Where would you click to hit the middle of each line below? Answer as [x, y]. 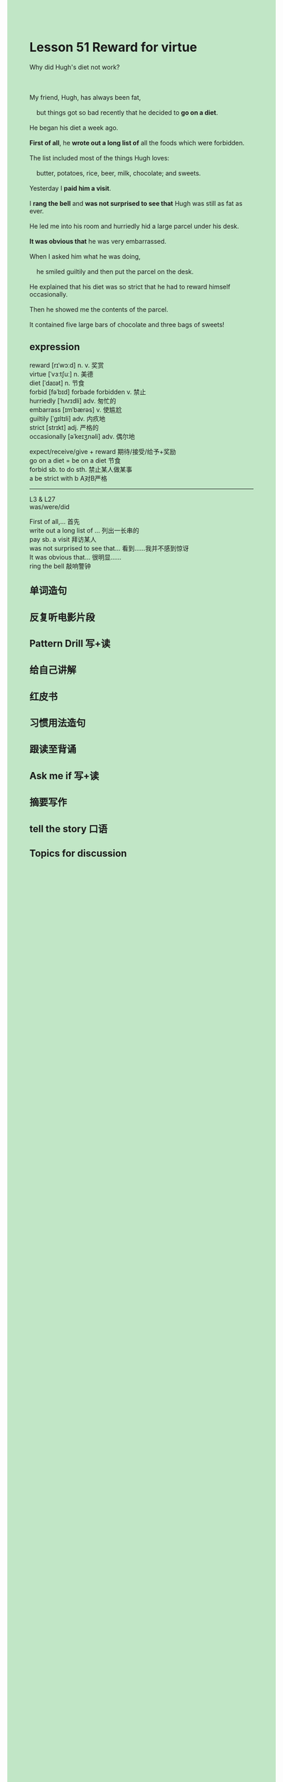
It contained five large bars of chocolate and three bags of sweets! [127, 324]
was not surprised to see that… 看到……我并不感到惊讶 [109, 548]
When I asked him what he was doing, [85, 256]
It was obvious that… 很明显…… [75, 557]
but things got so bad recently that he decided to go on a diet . [127, 112]
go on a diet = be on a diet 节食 [75, 460]
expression [55, 347]
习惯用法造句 [58, 723]
